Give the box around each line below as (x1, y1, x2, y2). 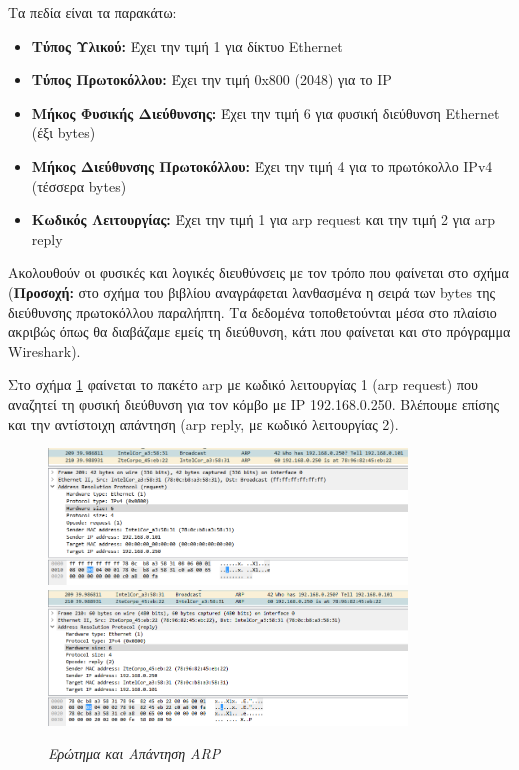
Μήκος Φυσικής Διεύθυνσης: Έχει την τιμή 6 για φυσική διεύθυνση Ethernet (31, 102, 500, 123)
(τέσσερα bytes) (31, 175, 127, 196)
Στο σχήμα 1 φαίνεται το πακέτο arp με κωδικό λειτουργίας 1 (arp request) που (8, 374, 478, 395)
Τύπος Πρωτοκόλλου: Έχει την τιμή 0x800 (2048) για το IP (31, 69, 392, 90)
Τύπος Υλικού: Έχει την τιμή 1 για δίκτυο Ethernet (31, 35, 343, 56)
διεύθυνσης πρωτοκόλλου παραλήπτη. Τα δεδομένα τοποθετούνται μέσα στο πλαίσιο (8, 301, 497, 322)
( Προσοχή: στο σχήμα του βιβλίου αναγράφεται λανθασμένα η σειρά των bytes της (8, 281, 496, 302)
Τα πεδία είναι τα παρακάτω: (8, 2, 177, 22)
